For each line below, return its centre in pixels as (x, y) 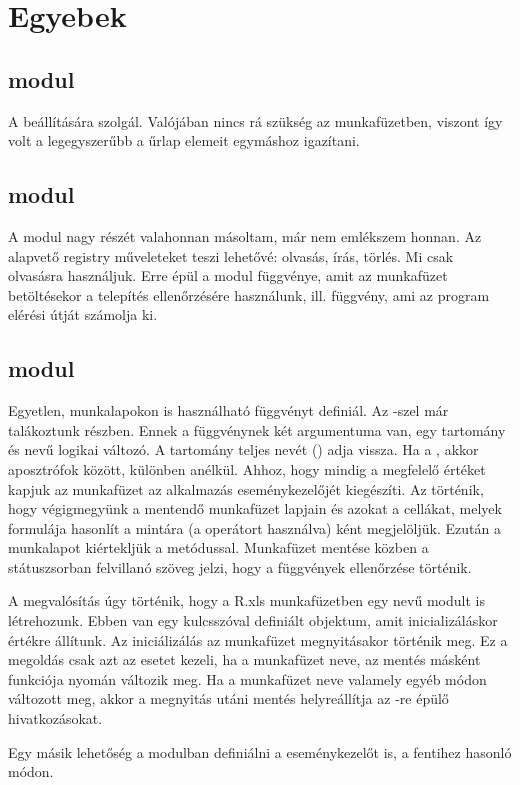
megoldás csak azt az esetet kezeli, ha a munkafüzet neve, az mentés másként (244, 659)
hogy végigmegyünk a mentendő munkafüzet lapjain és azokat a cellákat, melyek (255, 508)
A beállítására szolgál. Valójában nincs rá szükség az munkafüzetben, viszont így (255, 120)
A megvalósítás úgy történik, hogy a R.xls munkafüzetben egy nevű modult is (246, 600)
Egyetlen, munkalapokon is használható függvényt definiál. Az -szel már (228, 410)
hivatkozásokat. (55, 718)
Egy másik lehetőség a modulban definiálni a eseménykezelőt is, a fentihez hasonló (260, 751)
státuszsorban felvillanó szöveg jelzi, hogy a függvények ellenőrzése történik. (240, 566)
